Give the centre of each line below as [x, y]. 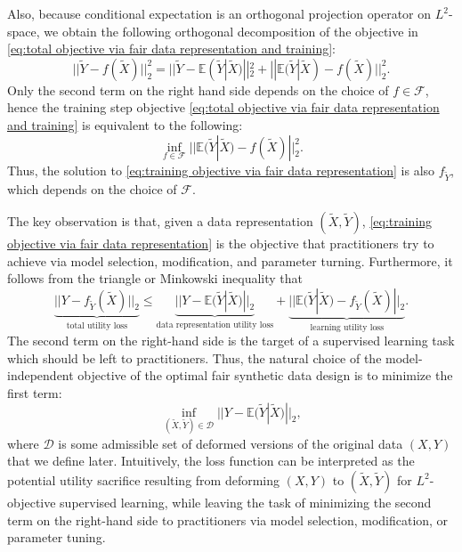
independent [41, 375]
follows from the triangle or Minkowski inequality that [155, 278]
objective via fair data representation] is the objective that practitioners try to [221, 243]
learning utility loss [347, 327]
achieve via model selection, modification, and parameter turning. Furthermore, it [230, 260]
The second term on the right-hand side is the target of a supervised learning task [231, 341]
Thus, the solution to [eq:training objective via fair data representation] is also [221, 170]
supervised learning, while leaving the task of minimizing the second [246, 502]
